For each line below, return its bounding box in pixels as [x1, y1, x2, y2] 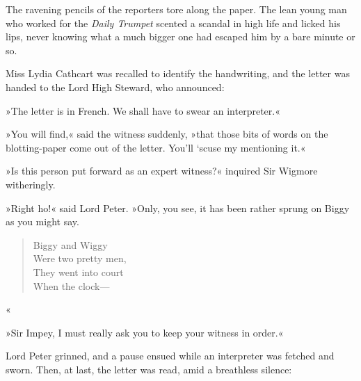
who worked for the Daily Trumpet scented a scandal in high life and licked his [6, 15, 341, 30]
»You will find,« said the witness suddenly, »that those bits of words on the [6, 127, 328, 141]
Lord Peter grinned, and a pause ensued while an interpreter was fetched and [6, 348, 335, 363]
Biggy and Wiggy [33, 237, 108, 252]
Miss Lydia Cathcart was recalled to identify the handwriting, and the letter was [6, 66, 350, 81]
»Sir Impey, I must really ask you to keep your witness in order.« [6, 325, 284, 339]
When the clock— [33, 278, 110, 293]
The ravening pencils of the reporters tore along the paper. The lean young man [6, 2, 347, 16]
